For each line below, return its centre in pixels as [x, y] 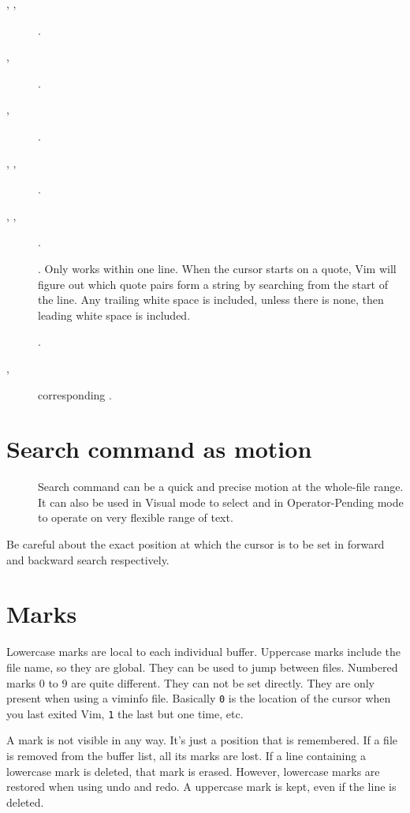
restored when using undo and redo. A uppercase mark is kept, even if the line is [201, 787]
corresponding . [75, 394]
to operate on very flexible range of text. [136, 517]
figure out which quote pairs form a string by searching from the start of [213, 284]
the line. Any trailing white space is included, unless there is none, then [211, 300]
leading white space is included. [114, 315]
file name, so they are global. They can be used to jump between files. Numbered [202, 667]
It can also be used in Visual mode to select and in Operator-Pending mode [221, 502]
